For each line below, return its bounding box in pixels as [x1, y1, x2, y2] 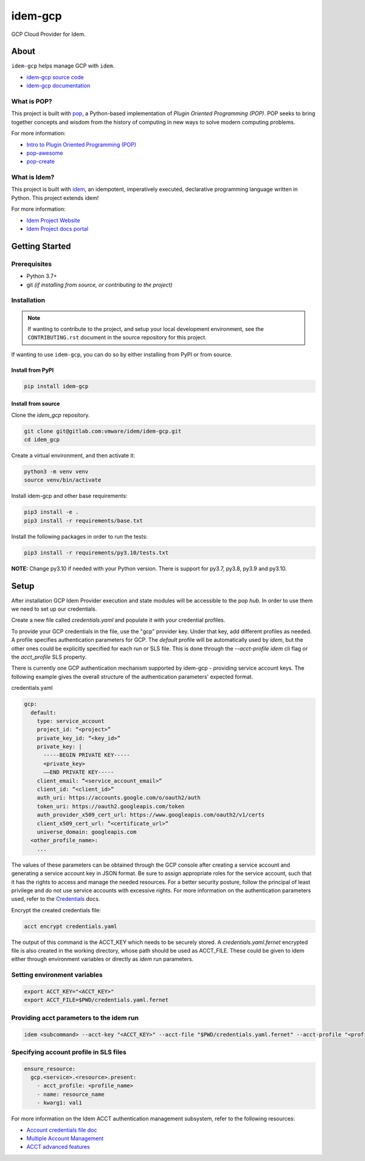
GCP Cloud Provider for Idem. [11, 30, 86, 38]
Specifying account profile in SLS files [11, 1048, 127, 1056]
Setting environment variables [11, 971, 103, 979]
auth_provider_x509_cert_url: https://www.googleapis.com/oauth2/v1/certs [36, 811, 265, 818]
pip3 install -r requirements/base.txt [24, 517, 143, 524]
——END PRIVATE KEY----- [43, 769, 114, 776]
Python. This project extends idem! [11, 194, 99, 201]
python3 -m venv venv [24, 468, 89, 475]
